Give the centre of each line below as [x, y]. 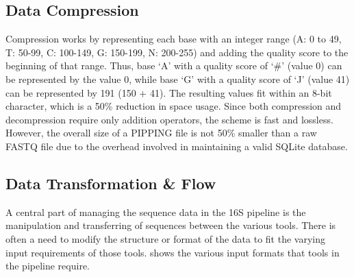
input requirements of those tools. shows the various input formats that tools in [173, 252]
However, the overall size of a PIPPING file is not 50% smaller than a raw [161, 133]
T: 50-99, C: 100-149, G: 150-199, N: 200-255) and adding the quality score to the [177, 52]
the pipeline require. [48, 266]
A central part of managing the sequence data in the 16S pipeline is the [156, 212]
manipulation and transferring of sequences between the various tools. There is [171, 225]
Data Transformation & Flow [111, 183]
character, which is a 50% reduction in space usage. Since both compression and [174, 106]
